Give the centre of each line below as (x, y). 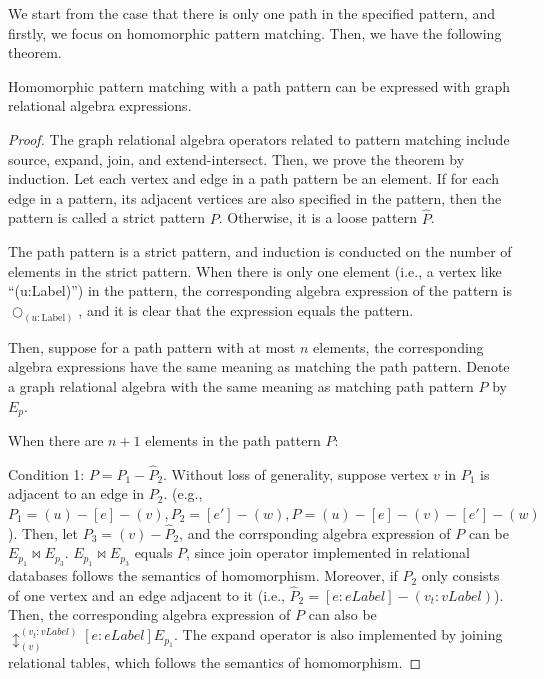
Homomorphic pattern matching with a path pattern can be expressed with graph (259, 85)
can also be (342, 614)
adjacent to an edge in (76, 493)
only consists (460, 575)
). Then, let (43, 532)
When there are (56, 440)
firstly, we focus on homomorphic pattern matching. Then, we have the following (255, 32)
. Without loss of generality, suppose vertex (296, 473)
